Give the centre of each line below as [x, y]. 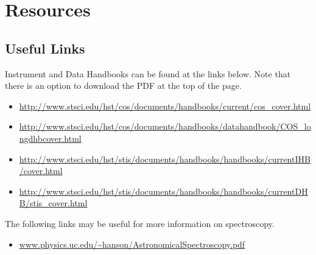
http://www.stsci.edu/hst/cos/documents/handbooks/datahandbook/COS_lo [165, 126]
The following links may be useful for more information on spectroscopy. [140, 223]
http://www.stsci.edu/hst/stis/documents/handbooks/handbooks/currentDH [163, 191]
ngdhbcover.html [50, 138]
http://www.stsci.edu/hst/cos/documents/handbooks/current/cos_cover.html [165, 106]
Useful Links [45, 48]
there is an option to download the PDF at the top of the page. [123, 86]
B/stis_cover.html [53, 203]
